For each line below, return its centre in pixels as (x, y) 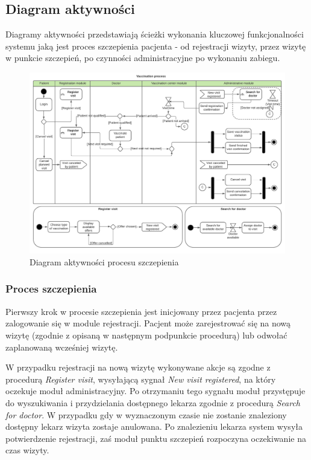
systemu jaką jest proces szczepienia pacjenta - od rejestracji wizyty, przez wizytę (156, 46)
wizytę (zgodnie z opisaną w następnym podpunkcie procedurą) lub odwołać (146, 335)
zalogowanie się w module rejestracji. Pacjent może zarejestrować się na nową (148, 323)
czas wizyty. (27, 450)
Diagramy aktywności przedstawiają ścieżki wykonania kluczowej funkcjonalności (155, 34)
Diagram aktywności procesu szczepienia (104, 261)
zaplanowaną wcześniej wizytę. (62, 347)
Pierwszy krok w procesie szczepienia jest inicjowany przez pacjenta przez (141, 311)
